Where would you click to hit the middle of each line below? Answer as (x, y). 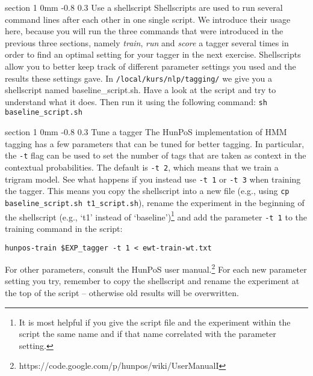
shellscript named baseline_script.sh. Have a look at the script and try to (141, 90)
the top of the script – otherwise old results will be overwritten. (122, 293)
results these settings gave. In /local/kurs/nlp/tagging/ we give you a (139, 78)
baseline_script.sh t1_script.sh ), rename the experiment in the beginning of (155, 202)
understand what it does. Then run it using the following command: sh (136, 101)
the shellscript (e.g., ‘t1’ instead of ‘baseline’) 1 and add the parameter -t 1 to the (156, 216)
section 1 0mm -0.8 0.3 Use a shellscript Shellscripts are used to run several (144, 7)
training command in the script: (64, 228)
